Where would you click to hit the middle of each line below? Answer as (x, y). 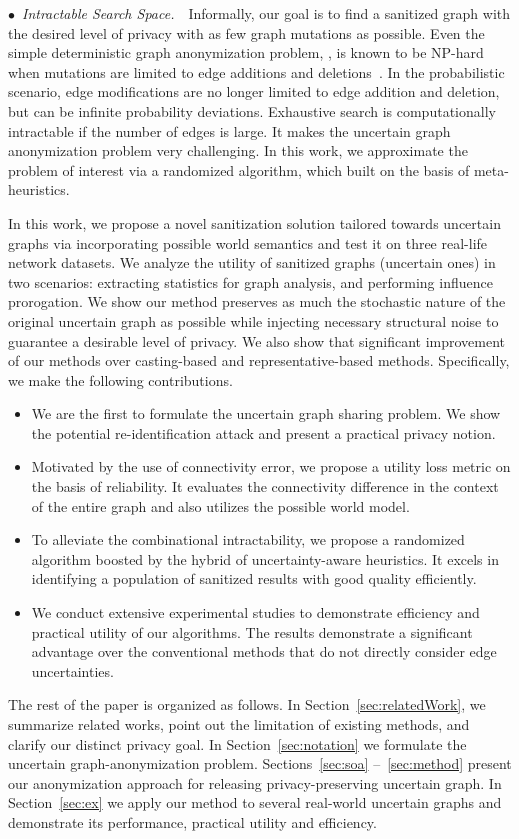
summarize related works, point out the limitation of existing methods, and (239, 724)
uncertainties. (72, 670)
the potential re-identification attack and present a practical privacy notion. (263, 432)
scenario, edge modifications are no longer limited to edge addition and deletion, (254, 91)
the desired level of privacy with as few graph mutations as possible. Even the (246, 32)
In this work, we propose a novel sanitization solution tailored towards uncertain (254, 222)
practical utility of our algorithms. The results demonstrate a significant (252, 631)
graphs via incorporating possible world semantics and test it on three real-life (248, 242)
